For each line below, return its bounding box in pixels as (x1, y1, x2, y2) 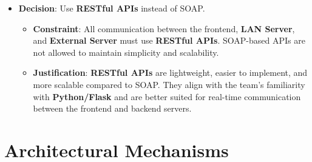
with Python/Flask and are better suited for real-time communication (33, 90, 301, 103)
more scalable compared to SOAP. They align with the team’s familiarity (33, 78, 305, 90)
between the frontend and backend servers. (33, 102, 192, 115)
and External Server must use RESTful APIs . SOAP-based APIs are (33, 34, 305, 47)
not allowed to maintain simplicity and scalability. (33, 46, 219, 58)
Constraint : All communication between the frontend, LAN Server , (33, 22, 295, 35)
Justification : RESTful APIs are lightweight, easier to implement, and (33, 66, 308, 79)
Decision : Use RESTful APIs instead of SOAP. (18, 2, 205, 14)
